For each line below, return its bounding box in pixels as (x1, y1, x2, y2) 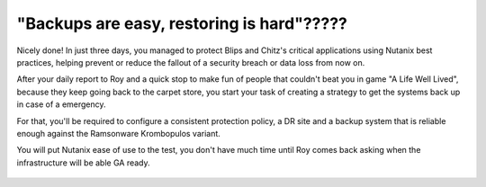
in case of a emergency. (16, 99, 107, 110)
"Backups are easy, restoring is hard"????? (16, 13, 348, 33)
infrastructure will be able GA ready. (16, 157, 150, 168)
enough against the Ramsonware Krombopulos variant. (16, 128, 220, 138)
